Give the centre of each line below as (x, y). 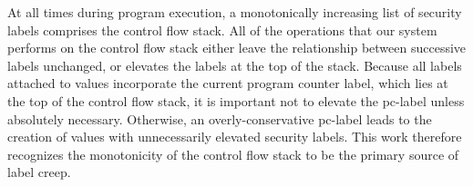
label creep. (39, 172)
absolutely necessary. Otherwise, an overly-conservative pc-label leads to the (220, 118)
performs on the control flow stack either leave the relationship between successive (237, 48)
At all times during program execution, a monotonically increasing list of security (235, 12)
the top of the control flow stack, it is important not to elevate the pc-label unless (236, 100)
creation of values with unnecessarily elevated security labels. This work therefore (235, 137)
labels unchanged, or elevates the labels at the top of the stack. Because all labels (235, 65)
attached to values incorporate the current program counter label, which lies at (228, 83)
